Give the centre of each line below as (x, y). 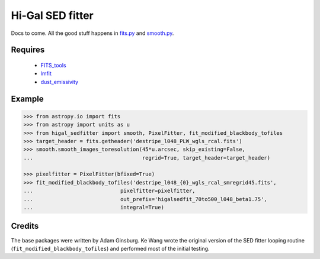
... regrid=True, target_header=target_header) (147, 158)
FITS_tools (53, 65)
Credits (25, 226)
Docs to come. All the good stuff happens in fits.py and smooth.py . (92, 33)
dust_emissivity (60, 82)
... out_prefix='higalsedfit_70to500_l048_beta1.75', (145, 199)
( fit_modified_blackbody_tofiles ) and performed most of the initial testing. (110, 248)
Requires (28, 50)
